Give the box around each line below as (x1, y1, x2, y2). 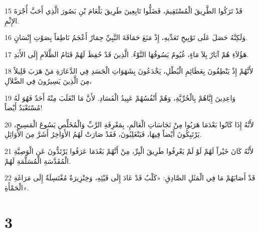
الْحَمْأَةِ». (5, 182, 29, 192)
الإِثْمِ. (5, 15, 19, 26)
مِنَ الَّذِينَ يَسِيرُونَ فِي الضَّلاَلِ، (5, 75, 92, 86)
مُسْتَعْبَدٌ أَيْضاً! (5, 102, 43, 113)
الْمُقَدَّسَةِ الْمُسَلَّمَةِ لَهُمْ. (5, 155, 71, 166)
